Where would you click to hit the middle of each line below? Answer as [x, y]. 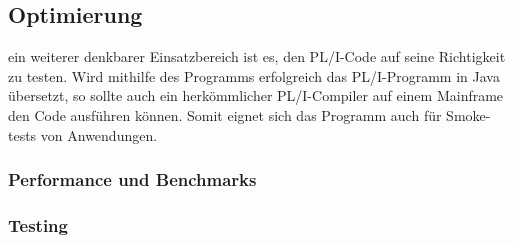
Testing [38, 224]
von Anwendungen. [99, 134]
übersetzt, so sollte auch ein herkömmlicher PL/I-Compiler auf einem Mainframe [256, 95]
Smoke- [468, 114]
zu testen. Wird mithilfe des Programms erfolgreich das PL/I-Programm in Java [254, 75]
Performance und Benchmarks [132, 179]
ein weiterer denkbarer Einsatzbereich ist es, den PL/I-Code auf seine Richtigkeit [257, 56]
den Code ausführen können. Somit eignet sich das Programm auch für [225, 114]
